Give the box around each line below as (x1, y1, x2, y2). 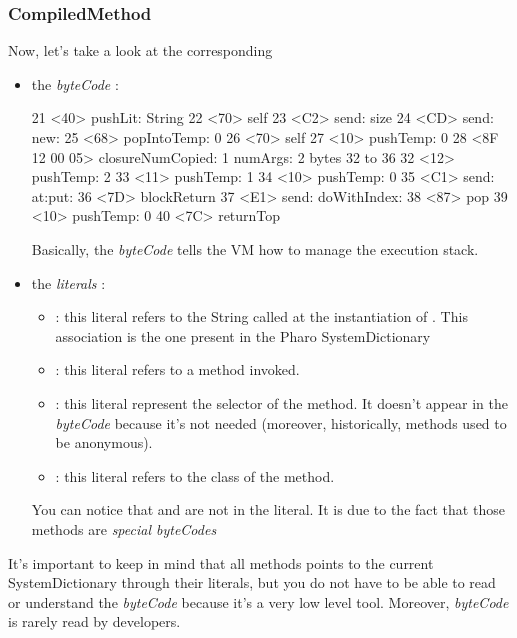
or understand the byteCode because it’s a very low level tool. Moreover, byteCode (8, 591, 509, 612)
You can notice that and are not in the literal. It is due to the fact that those (31, 499, 505, 520)
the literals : (31, 272, 106, 293)
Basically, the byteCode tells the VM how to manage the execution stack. (31, 238, 479, 259)
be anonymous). (55, 432, 153, 453)
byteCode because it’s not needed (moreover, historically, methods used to (55, 412, 507, 433)
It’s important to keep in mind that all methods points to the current (8, 552, 434, 573)
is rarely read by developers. (8, 611, 181, 632)
